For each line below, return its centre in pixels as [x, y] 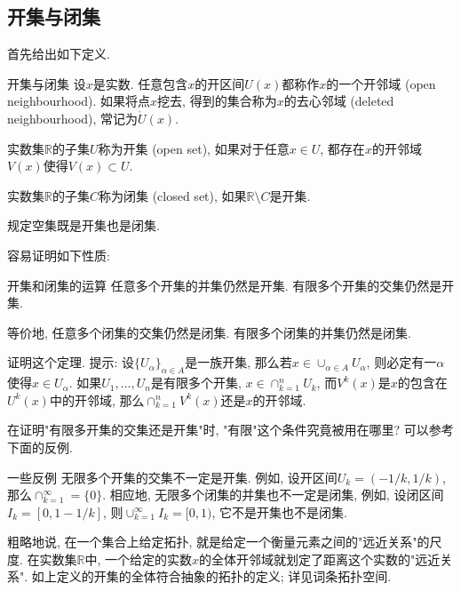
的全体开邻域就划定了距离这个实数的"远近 [320, 559]
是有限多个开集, [196, 383]
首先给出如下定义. [59, 54]
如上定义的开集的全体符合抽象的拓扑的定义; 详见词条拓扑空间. [211, 576]
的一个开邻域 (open [381, 83]
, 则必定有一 [401, 362]
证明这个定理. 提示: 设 [71, 362]
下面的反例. [40, 447]
